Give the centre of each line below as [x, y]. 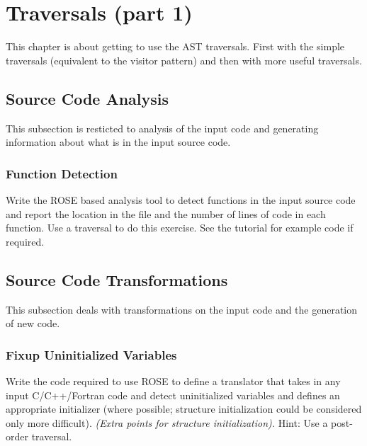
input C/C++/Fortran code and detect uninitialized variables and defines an [173, 395]
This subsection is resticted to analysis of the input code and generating [162, 128]
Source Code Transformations [117, 279]
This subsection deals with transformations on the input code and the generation [182, 309]
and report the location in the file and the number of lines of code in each [166, 213]
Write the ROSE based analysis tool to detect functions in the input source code [181, 199]
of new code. [33, 323]
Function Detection [62, 173]
